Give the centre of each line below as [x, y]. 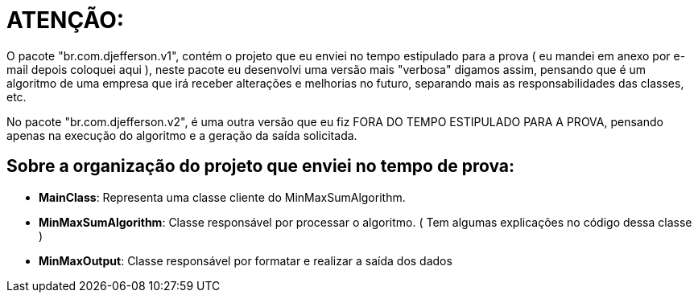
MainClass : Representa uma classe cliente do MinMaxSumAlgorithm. [222, 197]
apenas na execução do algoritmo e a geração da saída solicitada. [182, 135]
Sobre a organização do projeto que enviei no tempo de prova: [261, 166]
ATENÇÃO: [66, 20]
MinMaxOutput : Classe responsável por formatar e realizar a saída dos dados [246, 260]
